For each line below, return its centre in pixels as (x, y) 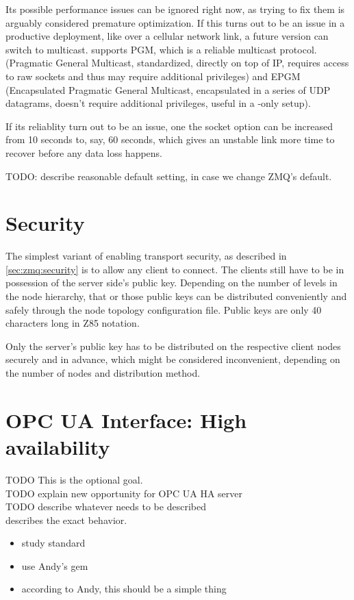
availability (58, 446)
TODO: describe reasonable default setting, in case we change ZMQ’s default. (169, 176)
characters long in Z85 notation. (73, 323)
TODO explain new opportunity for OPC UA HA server (124, 493)
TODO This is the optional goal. (74, 479)
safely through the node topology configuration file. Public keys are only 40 (164, 309)
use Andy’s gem (55, 565)
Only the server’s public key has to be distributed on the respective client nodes (173, 346)
